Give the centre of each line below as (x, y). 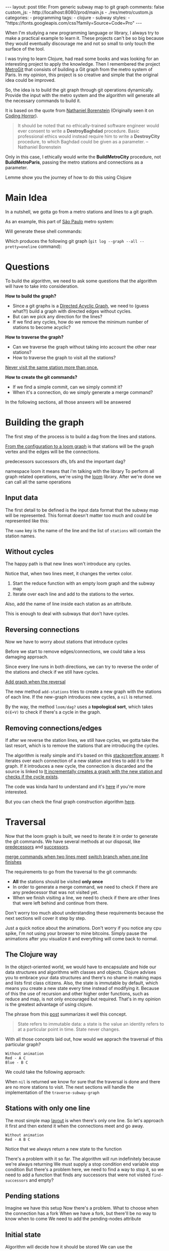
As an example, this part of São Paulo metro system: (60, 221)
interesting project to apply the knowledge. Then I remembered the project (83, 64)
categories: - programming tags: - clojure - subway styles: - (68, 18)
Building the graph (45, 422)
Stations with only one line (48, 1108)
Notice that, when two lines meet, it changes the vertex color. (69, 574)
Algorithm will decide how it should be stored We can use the (69, 1247)
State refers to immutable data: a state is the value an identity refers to (91, 1024)
